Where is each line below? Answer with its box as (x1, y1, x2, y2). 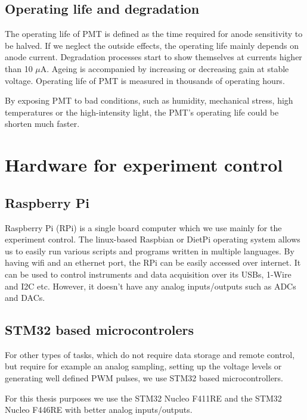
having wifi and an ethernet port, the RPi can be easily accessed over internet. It (5, 256, 301, 269)
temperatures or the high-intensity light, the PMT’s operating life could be (5, 105, 279, 118)
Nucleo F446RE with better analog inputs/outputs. (5, 403, 193, 416)
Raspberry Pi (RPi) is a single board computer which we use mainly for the (5, 221, 282, 234)
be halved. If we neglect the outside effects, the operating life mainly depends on (5, 39, 299, 51)
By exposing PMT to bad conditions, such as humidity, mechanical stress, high (5, 94, 293, 107)
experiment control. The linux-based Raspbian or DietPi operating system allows (5, 233, 300, 245)
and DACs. (5, 291, 45, 304)
